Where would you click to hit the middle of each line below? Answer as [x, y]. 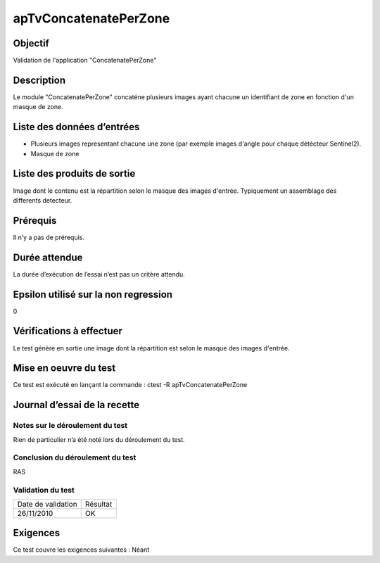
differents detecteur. [43, 200]
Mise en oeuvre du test [64, 368]
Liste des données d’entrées [76, 127]
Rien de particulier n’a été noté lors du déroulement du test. [99, 439]
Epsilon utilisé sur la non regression [93, 295]
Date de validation [47, 504]
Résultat [99, 504]
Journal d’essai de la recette [76, 405]
